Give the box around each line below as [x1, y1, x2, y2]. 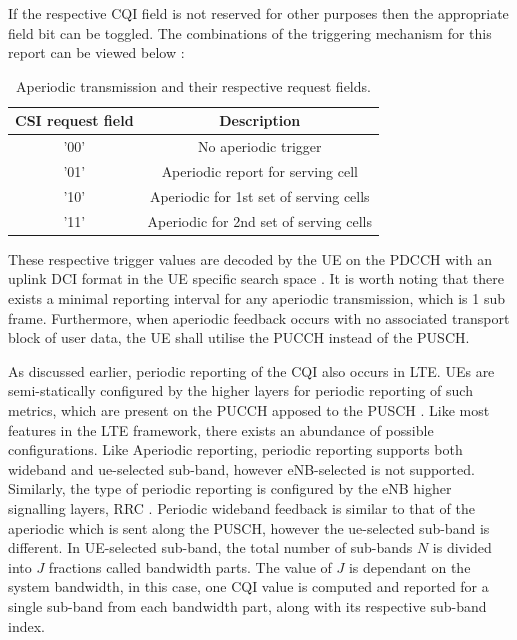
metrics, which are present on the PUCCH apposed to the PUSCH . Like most [8, 400, 490, 420]
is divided [432, 537, 492, 558]
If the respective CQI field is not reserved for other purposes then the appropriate [8, 3, 509, 23]
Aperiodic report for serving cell [161, 161, 358, 182]
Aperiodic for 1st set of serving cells [149, 185, 370, 206]
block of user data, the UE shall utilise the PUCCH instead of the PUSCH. [8, 327, 470, 348]
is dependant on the [348, 556, 471, 577]
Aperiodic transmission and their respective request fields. [16, 75, 371, 96]
